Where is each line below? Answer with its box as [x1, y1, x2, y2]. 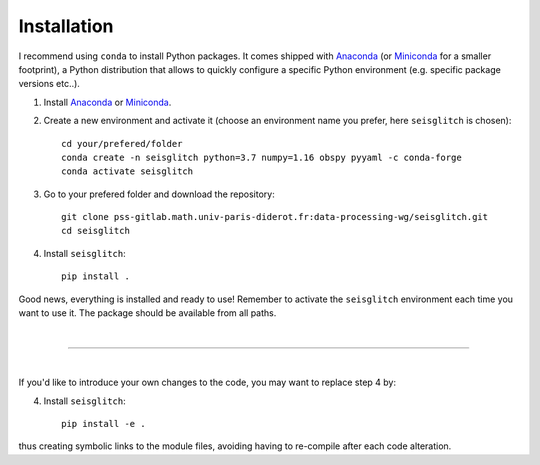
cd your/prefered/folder [61, 138, 183, 149]
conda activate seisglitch [61, 166, 194, 177]
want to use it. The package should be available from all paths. [18, 307, 277, 319]
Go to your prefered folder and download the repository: [43, 188, 275, 200]
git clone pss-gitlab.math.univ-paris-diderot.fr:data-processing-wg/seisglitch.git [61, 211, 489, 223]
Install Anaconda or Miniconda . [43, 96, 172, 108]
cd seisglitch [61, 225, 130, 237]
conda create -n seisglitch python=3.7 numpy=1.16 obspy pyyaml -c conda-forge [61, 151, 462, 163]
